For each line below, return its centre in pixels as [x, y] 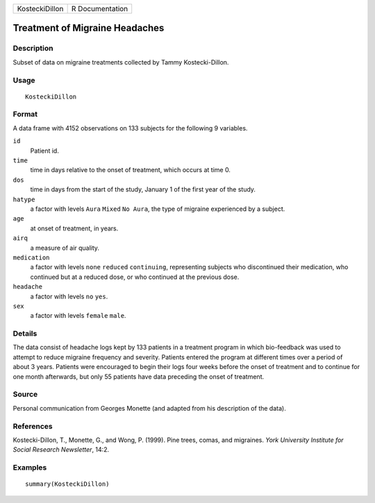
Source [25, 394]
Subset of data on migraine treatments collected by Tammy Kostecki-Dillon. [121, 62]
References [33, 426]
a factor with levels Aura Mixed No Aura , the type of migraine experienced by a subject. [158, 209]
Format [25, 114]
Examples [30, 468]
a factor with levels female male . [78, 316]
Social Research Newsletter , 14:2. [61, 450]
